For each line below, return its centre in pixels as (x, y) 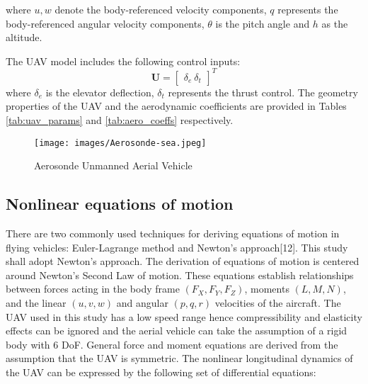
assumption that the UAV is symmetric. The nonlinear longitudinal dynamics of (179, 358)
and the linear (36, 303)
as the (335, 23)
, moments (267, 289)
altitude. (24, 37)
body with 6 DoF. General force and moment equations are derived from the (172, 344)
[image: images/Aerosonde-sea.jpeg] (120, 143)
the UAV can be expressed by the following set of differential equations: (161, 372)
